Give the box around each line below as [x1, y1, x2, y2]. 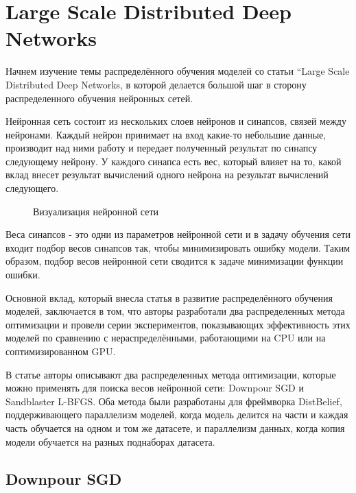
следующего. [5, 181, 59, 195]
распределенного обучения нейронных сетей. [5, 91, 193, 105]
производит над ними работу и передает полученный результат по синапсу [5, 141, 318, 155]
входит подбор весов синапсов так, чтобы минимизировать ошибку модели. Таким [5, 240, 351, 254]
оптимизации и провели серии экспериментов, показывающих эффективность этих [5, 317, 351, 331]
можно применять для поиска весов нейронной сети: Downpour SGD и [5, 381, 304, 395]
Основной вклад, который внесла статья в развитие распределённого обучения [5, 290, 333, 304]
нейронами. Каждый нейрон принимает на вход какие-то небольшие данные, [5, 127, 327, 141]
